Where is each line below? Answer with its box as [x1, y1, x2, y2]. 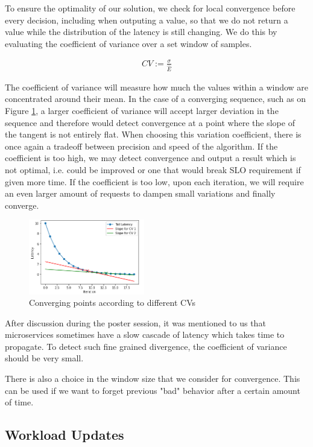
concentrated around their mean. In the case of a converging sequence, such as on [5, 92, 306, 105]
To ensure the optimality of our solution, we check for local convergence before [5, 2, 296, 14]
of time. [5, 396, 34, 408]
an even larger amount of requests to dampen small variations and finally [5, 187, 276, 200]
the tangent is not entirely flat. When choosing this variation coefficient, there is [5, 128, 302, 141]
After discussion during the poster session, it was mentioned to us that [5, 316, 266, 329]
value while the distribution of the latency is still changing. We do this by [5, 25, 277, 38]
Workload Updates [5, 425, 124, 444]
